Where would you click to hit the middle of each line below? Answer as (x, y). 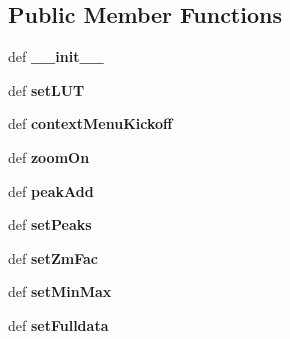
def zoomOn (49, 156)
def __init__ (56, 56)
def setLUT (46, 89)
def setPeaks (50, 224)
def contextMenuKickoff (90, 123)
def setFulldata (58, 324)
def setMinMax (60, 291)
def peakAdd (51, 190)
